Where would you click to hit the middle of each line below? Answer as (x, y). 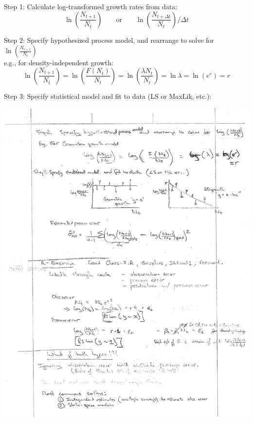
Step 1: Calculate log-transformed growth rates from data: (91, 6)
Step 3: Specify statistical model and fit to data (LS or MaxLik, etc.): (108, 96)
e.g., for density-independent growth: (59, 63)
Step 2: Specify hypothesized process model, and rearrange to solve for (109, 40)
